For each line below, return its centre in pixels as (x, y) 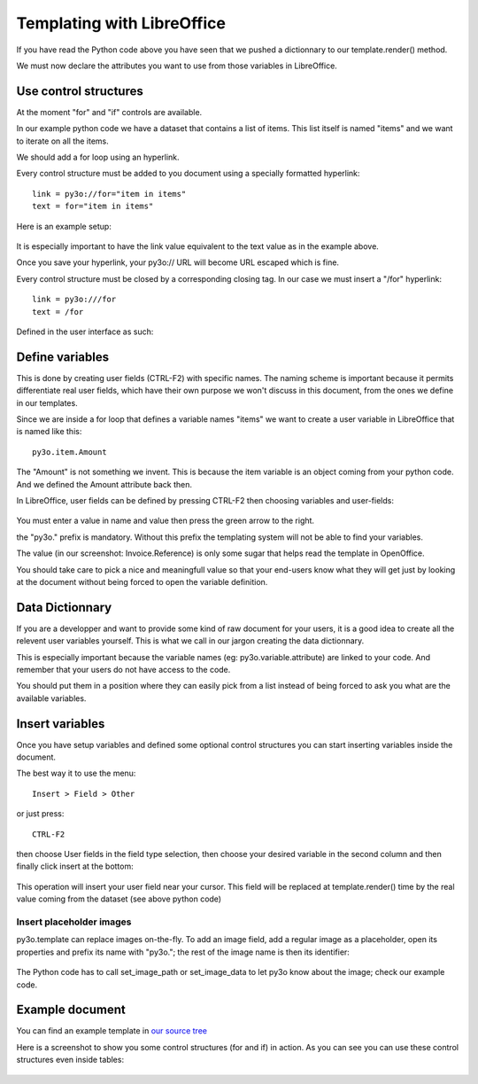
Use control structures (80, 91)
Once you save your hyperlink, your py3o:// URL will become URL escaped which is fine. (178, 262)
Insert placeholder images (74, 922)
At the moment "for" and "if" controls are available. (109, 112)
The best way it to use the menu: (76, 773)
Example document (71, 1010)
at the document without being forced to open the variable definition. (142, 581)
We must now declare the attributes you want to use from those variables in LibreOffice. (177, 66)
